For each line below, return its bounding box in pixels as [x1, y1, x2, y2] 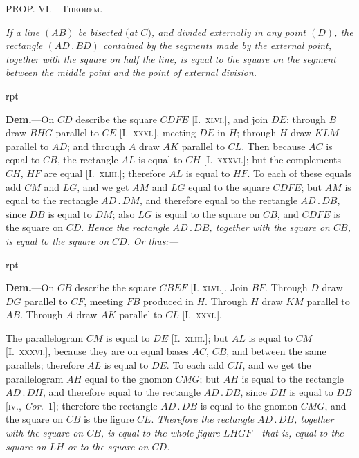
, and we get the [242, 358, 311, 372]
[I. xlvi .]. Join [190, 280, 248, 295]
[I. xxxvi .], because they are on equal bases [6, 344, 189, 358]
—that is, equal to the [252, 425, 344, 440]
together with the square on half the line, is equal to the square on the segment [6, 51, 336, 66]
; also [112, 206, 135, 221]
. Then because [241, 138, 306, 153]
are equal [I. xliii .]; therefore [44, 165, 166, 180]
